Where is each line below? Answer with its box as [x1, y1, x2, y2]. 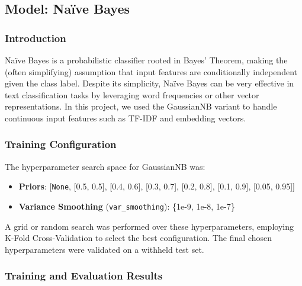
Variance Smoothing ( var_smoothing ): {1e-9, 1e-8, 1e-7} [18, 200, 235, 213]
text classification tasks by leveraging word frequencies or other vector [5, 88, 259, 101]
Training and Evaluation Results [5, 268, 163, 283]
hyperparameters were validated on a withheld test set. [5, 243, 204, 255]
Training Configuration [5, 137, 117, 152]
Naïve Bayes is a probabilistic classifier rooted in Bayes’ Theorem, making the [5, 54, 288, 66]
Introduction [5, 30, 66, 45]
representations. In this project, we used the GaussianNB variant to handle [5, 100, 277, 113]
